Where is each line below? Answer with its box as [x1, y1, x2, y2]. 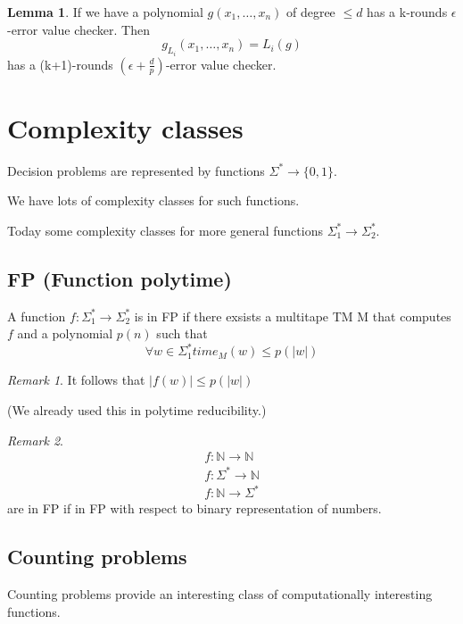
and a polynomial [17, 324, 113, 343]
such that [156, 324, 208, 343]
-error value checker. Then [7, 20, 150, 38]
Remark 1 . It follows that [7, 370, 145, 389]
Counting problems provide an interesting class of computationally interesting [7, 585, 433, 603]
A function [7, 306, 66, 325]
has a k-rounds [367, 3, 448, 21]
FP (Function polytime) [7, 264, 232, 292]
